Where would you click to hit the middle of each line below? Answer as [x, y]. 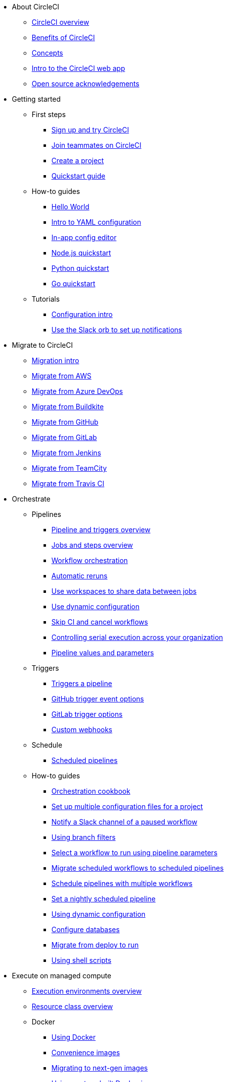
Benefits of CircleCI [63, 37]
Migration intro [56, 360]
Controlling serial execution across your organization [137, 637]
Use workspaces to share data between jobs [124, 591]
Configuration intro [82, 314]
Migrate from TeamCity [69, 468]
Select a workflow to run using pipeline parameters [135, 853]
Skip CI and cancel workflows [100, 622]
